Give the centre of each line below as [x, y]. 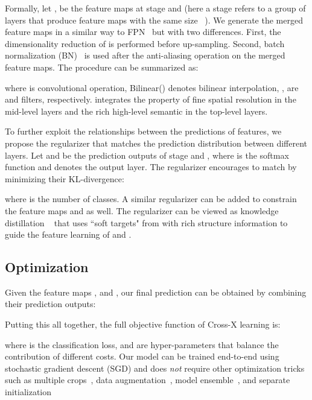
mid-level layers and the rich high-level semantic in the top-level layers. [136, 111]
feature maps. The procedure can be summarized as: [102, 67]
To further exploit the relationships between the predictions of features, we [143, 131]
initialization [28, 392]
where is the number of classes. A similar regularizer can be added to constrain [151, 199]
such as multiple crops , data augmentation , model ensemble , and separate [148, 380]
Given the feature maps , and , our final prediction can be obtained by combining [156, 292]
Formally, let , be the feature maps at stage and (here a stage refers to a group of [155, 8]
